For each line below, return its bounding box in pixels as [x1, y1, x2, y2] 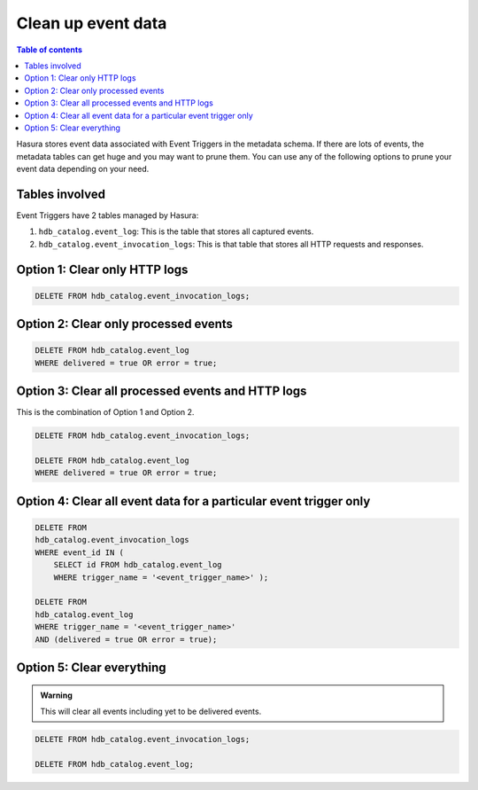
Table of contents [16, 44, 83, 55]
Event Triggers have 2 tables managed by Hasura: [16, 209, 199, 221]
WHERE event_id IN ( [35, 547, 124, 558]
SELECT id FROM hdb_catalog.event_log [53, 559, 222, 570]
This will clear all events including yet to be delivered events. [40, 706, 262, 716]
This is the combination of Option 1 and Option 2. [16, 407, 195, 418]
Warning [40, 690, 73, 700]
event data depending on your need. [16, 164, 150, 175]
